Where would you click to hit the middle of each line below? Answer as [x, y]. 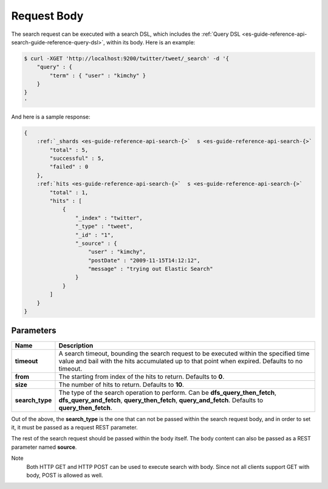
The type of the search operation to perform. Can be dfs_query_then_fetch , [167, 392]
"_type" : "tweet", [104, 227]
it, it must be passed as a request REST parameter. [74, 427]
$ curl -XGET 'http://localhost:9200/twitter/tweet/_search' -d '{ [127, 58]
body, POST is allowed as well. [65, 475]
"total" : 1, [69, 192]
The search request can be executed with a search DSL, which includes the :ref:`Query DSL [126, 34]
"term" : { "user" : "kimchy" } [97, 75]
